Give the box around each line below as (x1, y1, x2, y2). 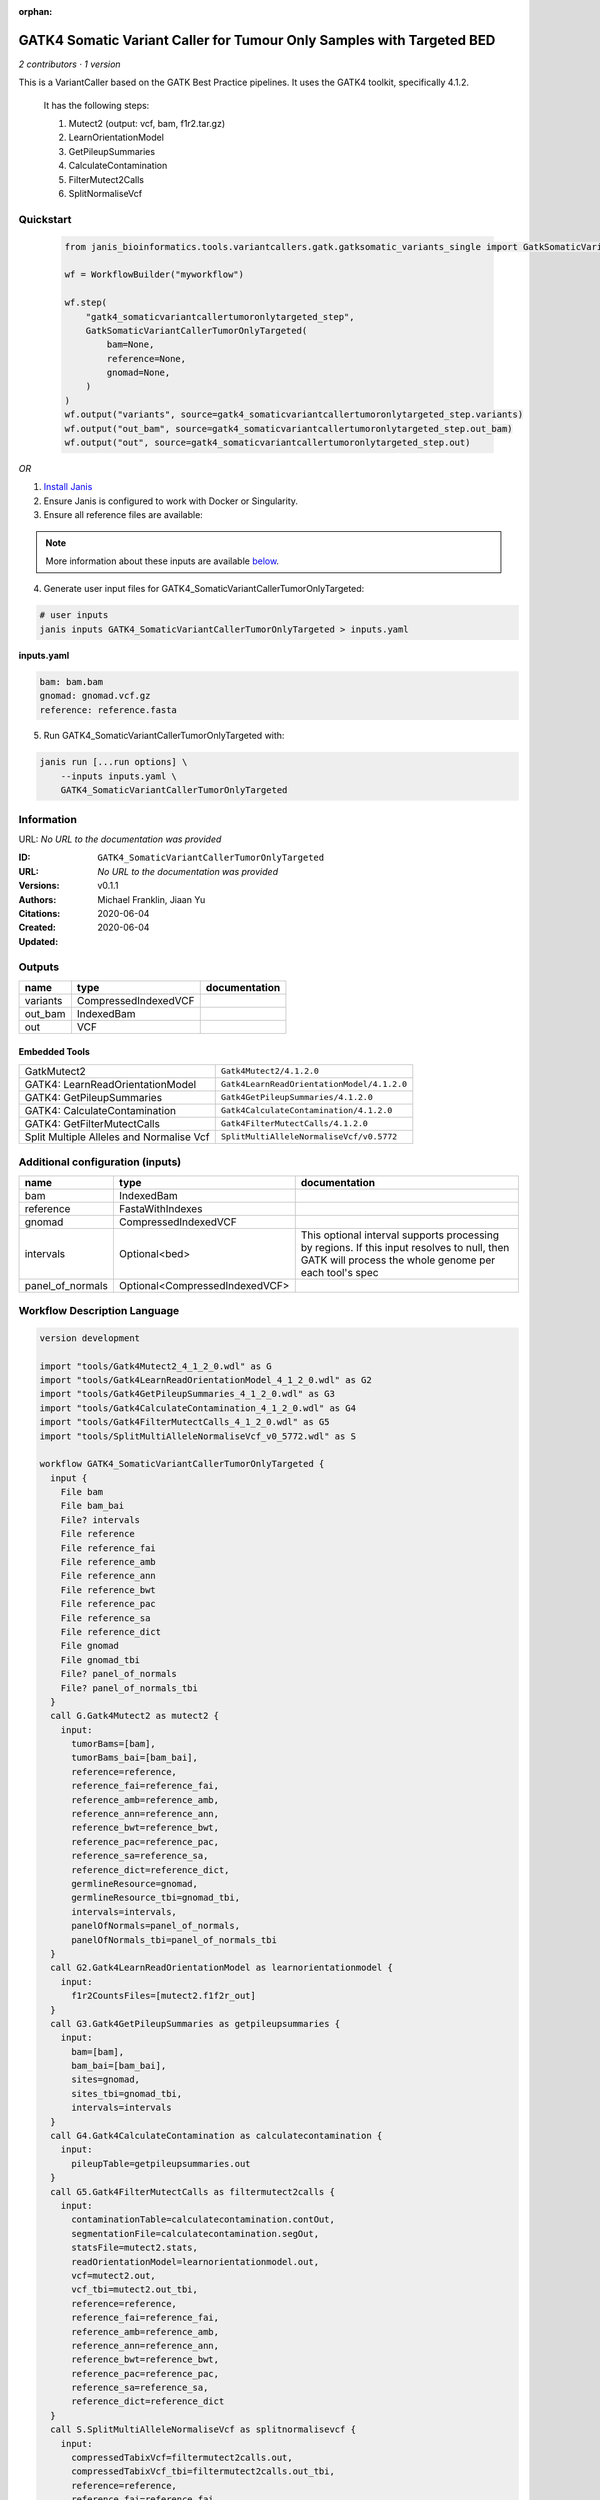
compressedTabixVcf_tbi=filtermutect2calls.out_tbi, (71, 2466, 335, 2477)
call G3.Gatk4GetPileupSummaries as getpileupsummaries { (50, 2018, 341, 2029)
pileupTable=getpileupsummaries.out (71, 2158, 251, 2169)
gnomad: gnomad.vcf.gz (39, 690, 151, 702)
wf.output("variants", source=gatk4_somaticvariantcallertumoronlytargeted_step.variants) (64, 409, 524, 420)
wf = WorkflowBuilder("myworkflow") (64, 269, 245, 280)
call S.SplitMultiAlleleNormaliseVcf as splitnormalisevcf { (50, 2424, 357, 2435)
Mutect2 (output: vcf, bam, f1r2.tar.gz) (68, 118, 226, 130)
